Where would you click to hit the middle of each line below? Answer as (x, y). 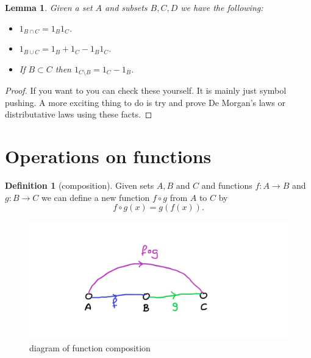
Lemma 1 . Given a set (49, 7)
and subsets (126, 7)
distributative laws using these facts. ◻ (79, 114)
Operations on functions (108, 156)
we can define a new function (95, 197)
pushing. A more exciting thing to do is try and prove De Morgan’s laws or (145, 102)
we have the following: (222, 7)
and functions (227, 185)
